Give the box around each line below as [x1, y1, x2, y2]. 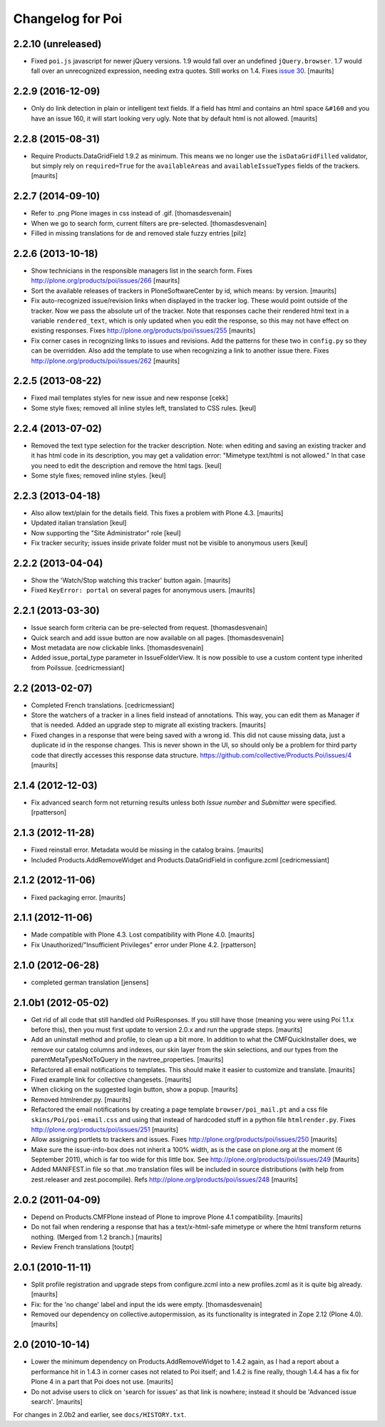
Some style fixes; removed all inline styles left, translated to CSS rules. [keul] [31, 403, 257, 412]
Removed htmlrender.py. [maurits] [31, 1095, 131, 1104]
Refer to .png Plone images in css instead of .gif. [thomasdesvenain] [31, 209, 232, 218]
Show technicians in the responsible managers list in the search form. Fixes [31, 266, 253, 275]
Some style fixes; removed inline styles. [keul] [31, 471, 167, 480]
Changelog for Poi [13, 11, 123, 26]
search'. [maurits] [31, 1397, 83, 1406]
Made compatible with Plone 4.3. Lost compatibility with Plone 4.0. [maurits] [31, 930, 255, 939]
